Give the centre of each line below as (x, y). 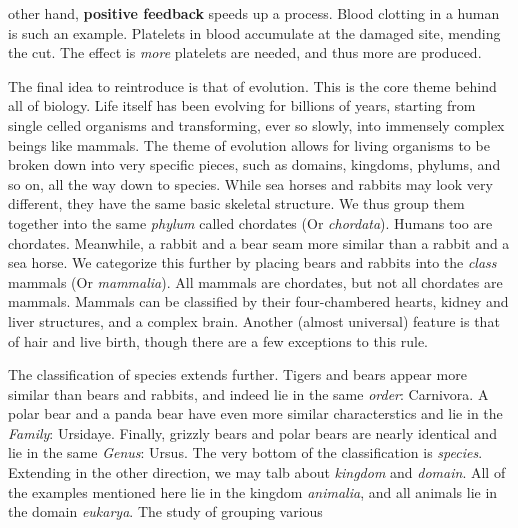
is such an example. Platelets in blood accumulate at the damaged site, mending (254, 32)
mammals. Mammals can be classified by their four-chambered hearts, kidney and (258, 301)
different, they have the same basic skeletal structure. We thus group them (236, 203)
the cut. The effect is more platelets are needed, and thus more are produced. (245, 52)
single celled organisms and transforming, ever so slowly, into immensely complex (256, 124)
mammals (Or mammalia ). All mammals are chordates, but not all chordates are (255, 281)
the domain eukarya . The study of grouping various (165, 511)
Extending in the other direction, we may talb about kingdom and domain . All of (257, 472)
